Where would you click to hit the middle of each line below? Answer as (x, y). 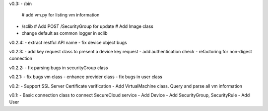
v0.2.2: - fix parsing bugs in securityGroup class (59, 68)
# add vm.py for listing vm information (61, 15)
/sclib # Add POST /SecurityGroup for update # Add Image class (87, 26)
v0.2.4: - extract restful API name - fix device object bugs (68, 42)
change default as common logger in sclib (65, 33)
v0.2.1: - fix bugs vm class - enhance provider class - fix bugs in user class (86, 77)
